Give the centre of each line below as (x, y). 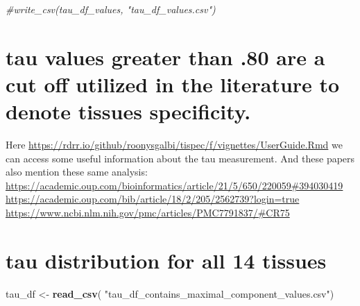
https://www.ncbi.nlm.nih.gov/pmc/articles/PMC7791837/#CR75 (148, 213)
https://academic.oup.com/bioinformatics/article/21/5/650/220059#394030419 (174, 185)
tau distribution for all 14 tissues (166, 260)
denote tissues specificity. (128, 111)
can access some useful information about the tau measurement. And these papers (180, 158)
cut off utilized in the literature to (173, 84)
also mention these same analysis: (77, 172)
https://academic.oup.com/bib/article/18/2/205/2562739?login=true (153, 199)
